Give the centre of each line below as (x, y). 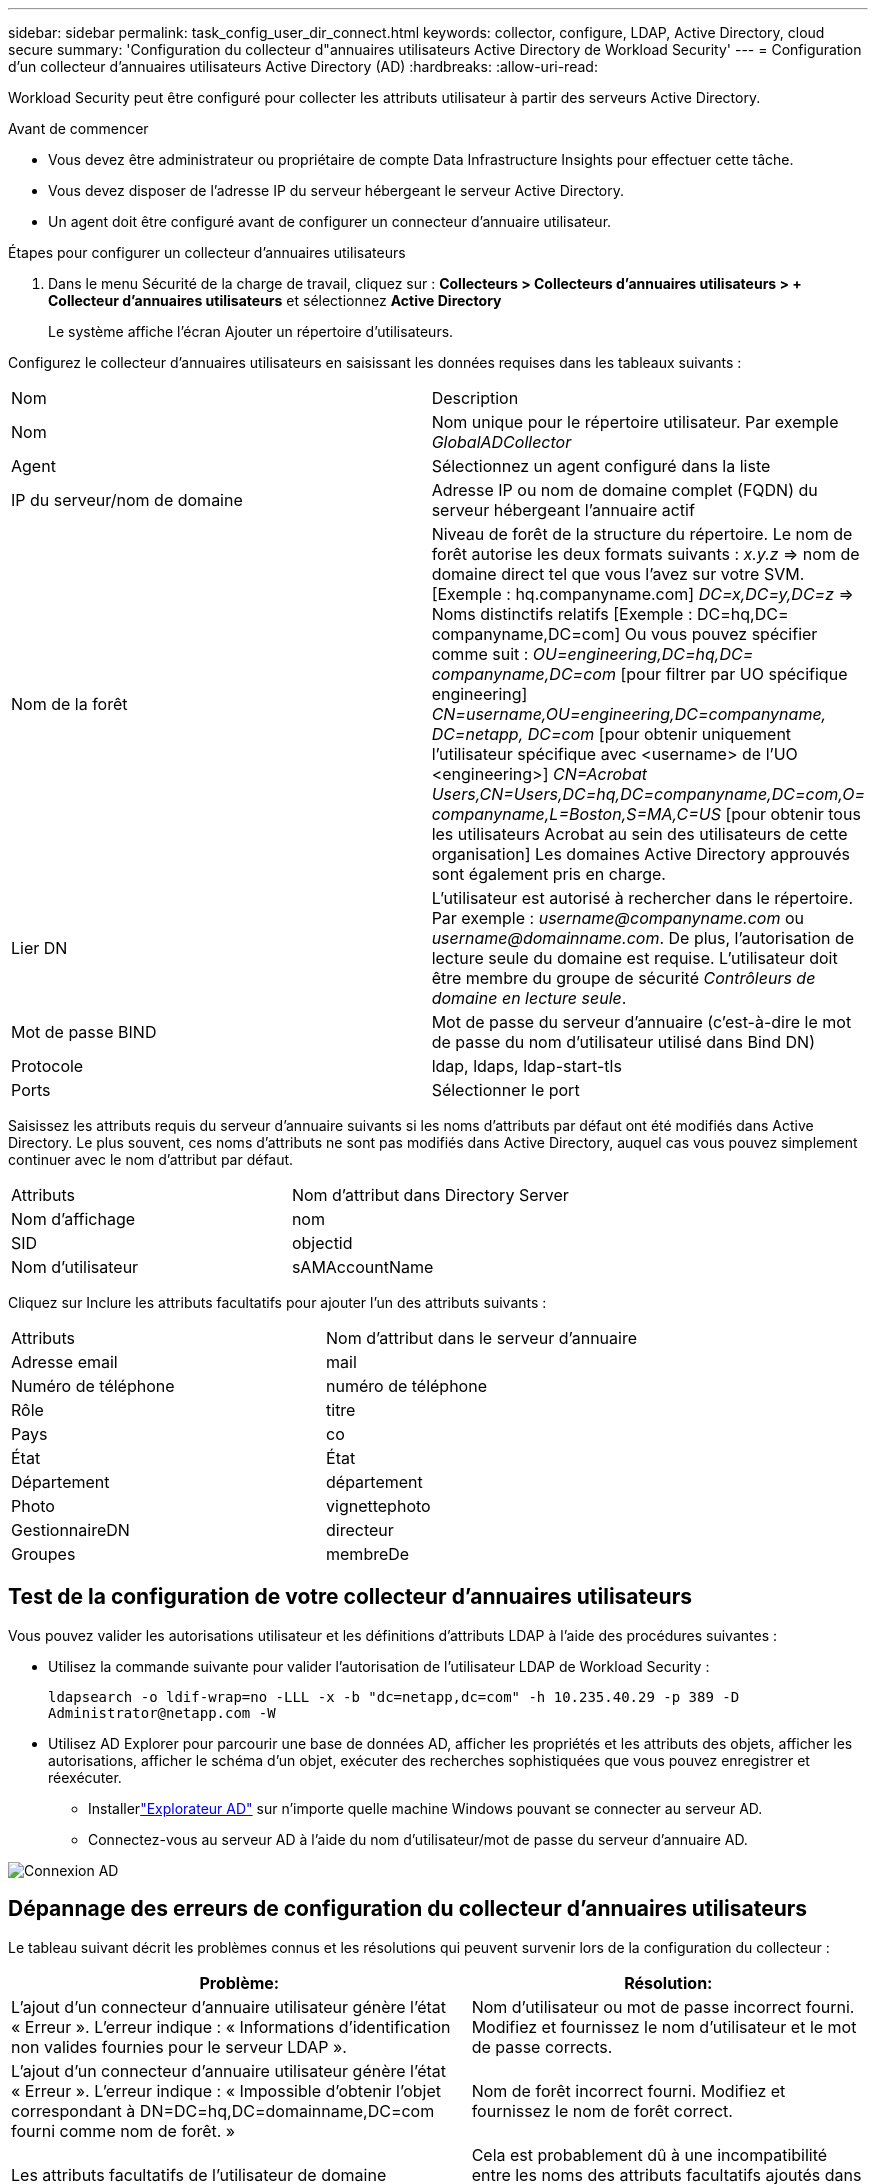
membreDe (368, 1554)
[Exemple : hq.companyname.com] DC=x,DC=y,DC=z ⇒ (642, 594)
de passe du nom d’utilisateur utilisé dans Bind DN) (623, 1042)
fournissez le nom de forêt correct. (602, 2110)
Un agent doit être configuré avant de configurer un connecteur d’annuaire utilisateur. (330, 221)
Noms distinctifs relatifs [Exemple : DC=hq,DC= (610, 614)
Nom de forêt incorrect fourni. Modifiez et (628, 2090)
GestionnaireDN (70, 1530)
